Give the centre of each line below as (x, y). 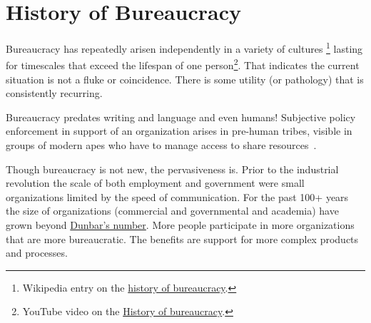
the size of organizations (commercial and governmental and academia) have (172, 211)
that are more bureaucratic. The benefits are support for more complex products (182, 239)
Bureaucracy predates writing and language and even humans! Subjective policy (181, 117)
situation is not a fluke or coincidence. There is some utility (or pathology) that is (185, 79)
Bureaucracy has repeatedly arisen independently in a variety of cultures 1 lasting (184, 47)
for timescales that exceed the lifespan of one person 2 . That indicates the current (183, 64)
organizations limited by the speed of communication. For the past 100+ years (177, 196)
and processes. (37, 253)
